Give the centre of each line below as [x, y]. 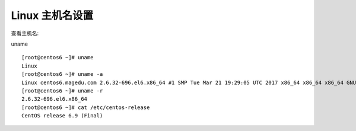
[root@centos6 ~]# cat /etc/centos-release [86, 107]
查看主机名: [25, 33]
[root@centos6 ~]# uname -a [62, 74]
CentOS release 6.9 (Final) [62, 116]
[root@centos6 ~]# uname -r [62, 91]
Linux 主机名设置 [52, 15]
